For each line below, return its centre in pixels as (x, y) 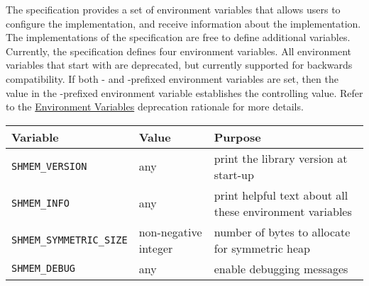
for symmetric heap (262, 248)
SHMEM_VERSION (49, 166)
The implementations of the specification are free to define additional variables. (178, 37)
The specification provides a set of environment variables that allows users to (173, 9)
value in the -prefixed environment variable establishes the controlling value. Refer (184, 92)
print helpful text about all (281, 195)
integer (156, 248)
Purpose (237, 137)
